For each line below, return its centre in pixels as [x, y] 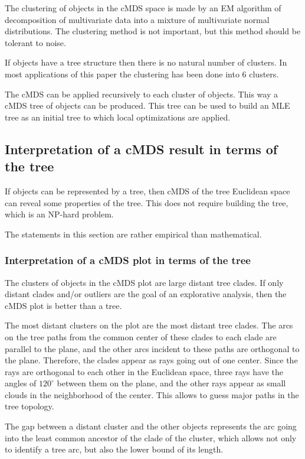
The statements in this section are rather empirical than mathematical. [133, 234]
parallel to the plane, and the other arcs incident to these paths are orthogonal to [152, 348]
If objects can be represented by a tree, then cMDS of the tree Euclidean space [147, 191]
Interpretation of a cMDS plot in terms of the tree [128, 260]
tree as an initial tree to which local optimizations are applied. [118, 117]
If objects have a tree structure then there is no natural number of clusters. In [146, 62]
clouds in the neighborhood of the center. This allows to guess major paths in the [152, 394]
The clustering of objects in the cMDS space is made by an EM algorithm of [143, 8]
